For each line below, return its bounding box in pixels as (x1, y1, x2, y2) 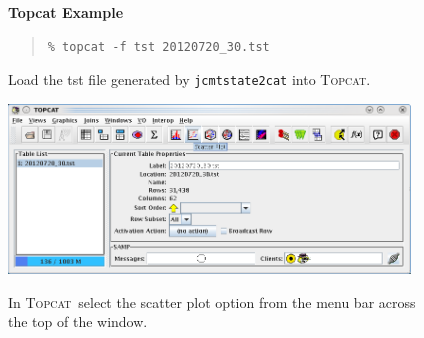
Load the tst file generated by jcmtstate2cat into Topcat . (8, 69, 371, 90)
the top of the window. (8, 311, 148, 332)
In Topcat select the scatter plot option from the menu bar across (8, 291, 416, 312)
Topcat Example (8, 2, 124, 22)
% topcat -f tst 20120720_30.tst (47, 39, 270, 54)
